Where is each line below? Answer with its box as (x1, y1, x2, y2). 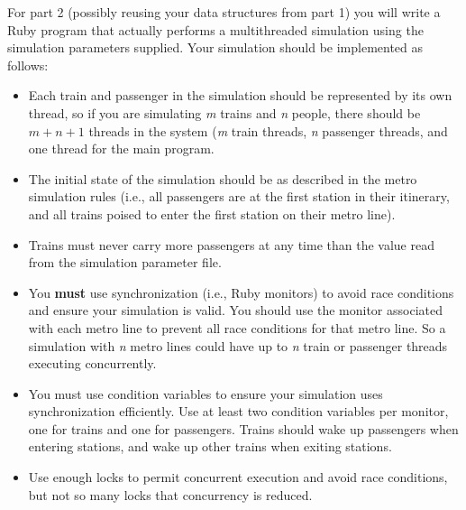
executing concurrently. (28, 354, 157, 373)
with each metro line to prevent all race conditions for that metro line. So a (28, 318, 446, 337)
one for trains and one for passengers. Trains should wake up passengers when (28, 419, 459, 438)
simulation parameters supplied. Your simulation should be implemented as (7, 38, 424, 57)
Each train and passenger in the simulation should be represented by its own (28, 86, 452, 105)
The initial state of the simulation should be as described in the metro (28, 169, 417, 188)
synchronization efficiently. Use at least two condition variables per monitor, (28, 402, 449, 421)
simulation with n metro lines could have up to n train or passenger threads (28, 336, 448, 355)
